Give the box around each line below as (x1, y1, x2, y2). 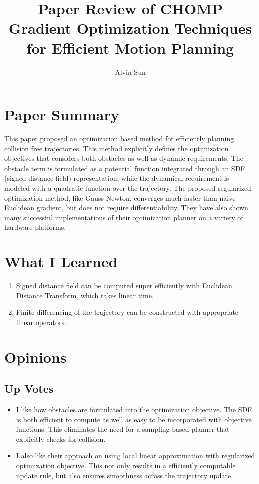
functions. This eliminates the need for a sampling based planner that (16, 424, 230, 434)
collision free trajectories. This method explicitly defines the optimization (4, 143, 229, 153)
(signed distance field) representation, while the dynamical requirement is (4, 173, 229, 183)
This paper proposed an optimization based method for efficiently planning (4, 133, 234, 144)
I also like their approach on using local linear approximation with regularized (16, 450, 255, 461)
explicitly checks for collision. (16, 433, 106, 444)
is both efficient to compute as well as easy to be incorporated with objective (16, 414, 252, 424)
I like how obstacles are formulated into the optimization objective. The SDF (16, 404, 252, 415)
